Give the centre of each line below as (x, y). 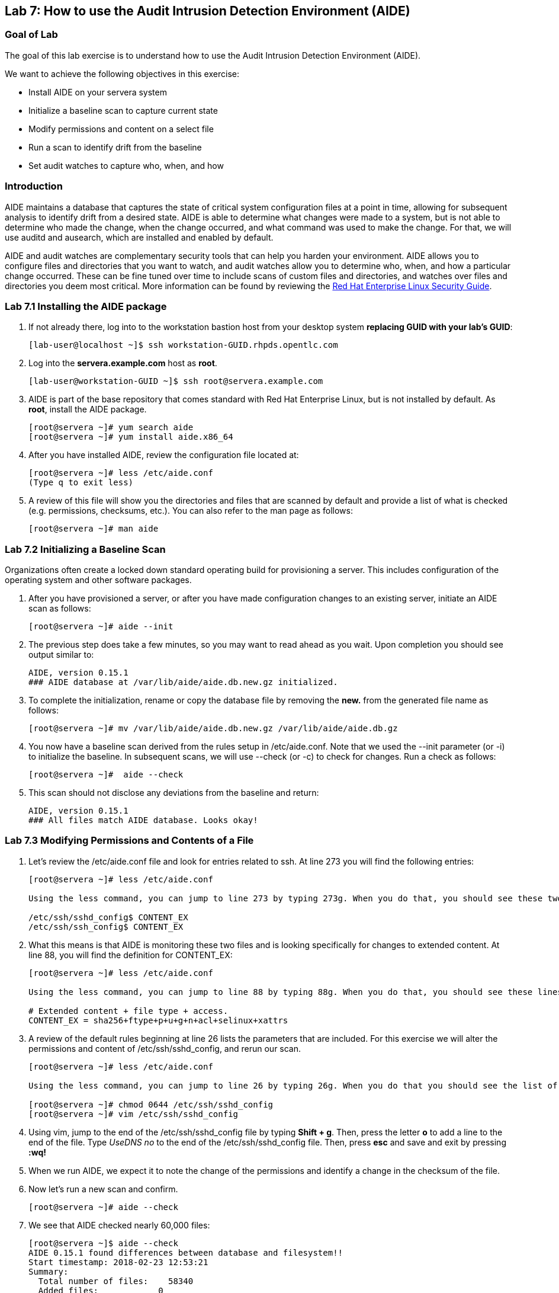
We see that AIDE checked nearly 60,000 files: (119, 1225)
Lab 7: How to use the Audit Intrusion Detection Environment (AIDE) (208, 11)
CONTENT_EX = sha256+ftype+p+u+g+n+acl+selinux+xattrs (158, 1020)
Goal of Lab (31, 35)
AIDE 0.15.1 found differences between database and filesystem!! (186, 1252)
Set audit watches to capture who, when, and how (126, 165)
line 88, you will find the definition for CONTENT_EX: (131, 955)
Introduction (34, 186)
